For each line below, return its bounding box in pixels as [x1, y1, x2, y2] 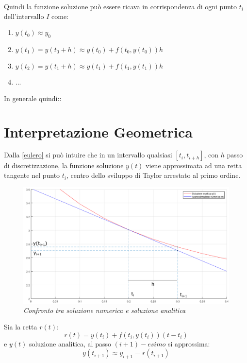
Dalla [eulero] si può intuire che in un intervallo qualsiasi [4, 150, 172, 160]
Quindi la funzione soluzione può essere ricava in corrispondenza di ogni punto [4, 1, 237, 11]
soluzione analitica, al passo [29, 338, 111, 348]
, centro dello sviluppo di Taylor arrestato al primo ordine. [66, 170, 241, 180]
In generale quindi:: [4, 93, 62, 103]
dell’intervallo [4, 11, 44, 21]
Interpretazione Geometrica [4, 121, 193, 141]
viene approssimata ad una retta [146, 160, 242, 171]
